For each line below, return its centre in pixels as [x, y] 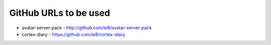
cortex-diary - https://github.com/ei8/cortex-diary [74, 34]
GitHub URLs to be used [60, 13]
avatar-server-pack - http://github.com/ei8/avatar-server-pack [87, 28]
